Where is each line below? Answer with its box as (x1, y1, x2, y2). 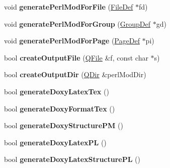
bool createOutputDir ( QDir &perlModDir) (4, 69, 146, 80)
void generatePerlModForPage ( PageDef (4, 35, 140, 46)
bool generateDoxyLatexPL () (4, 137, 107, 147)
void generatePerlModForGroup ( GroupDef (4, 18, 151, 29)
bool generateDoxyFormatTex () (4, 103, 115, 114)
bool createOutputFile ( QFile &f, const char (4, 52, 148, 63)
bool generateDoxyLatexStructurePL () (4, 154, 140, 164)
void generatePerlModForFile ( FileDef (4, 2, 133, 12)
